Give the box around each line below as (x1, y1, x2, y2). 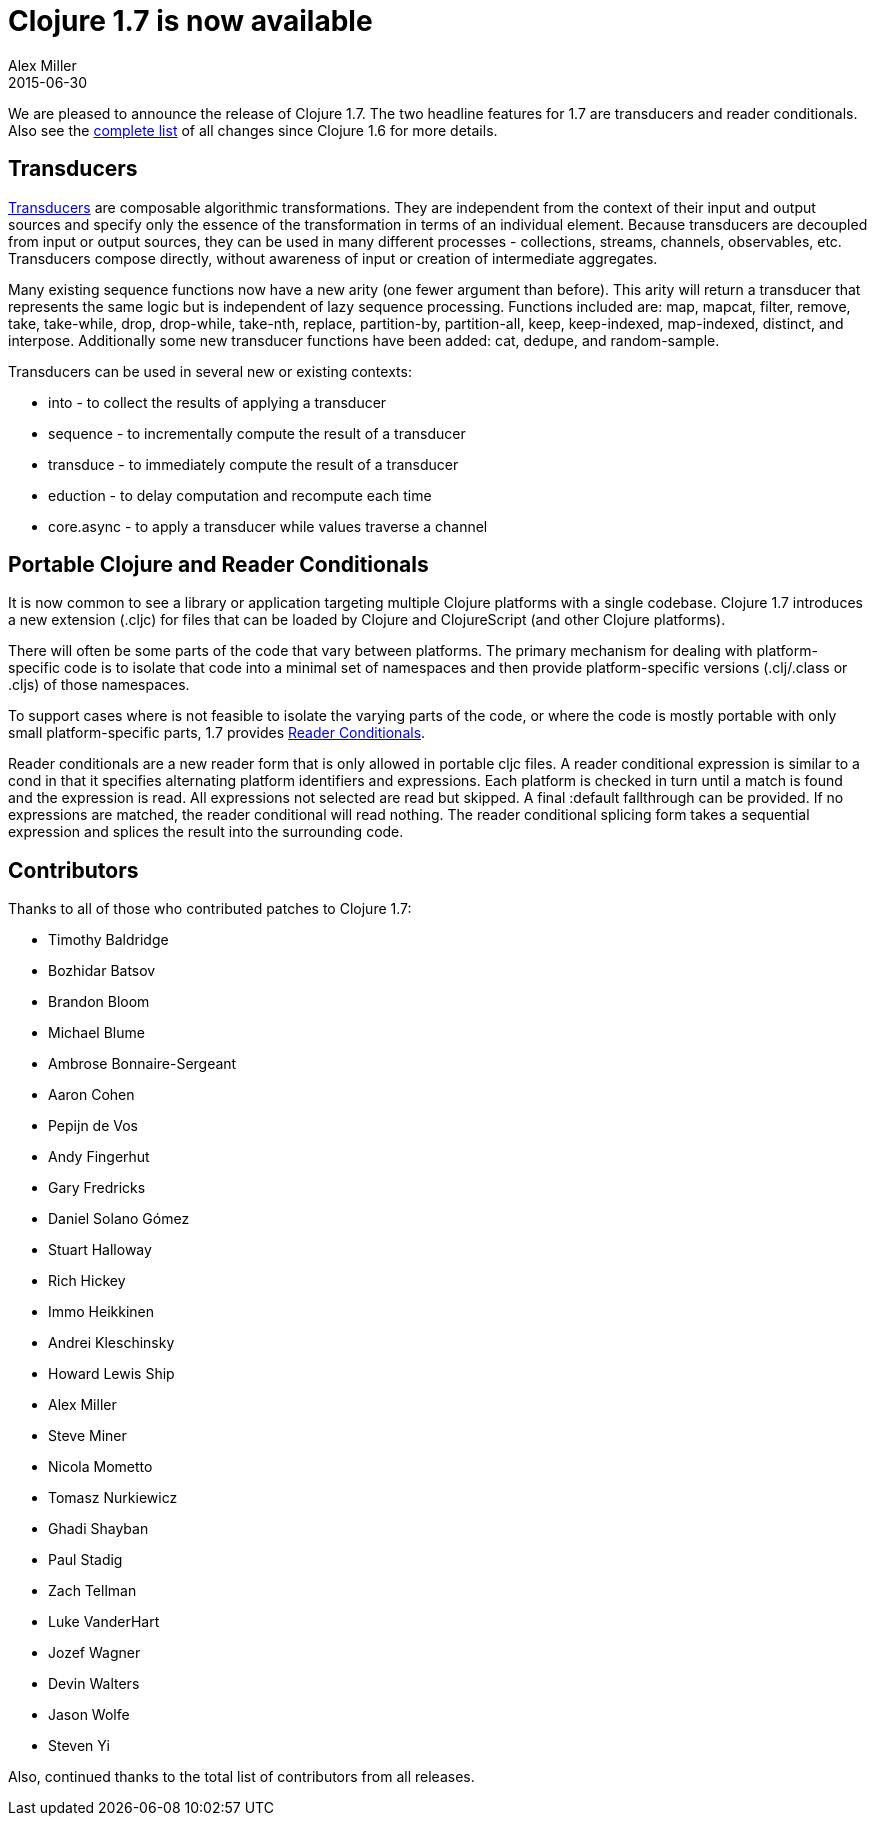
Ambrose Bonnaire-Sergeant (48, 1055, 237, 1073)
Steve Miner (48, 1427, 127, 1445)
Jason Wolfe (48, 1706, 130, 1724)
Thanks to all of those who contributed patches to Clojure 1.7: (8, 900, 412, 918)
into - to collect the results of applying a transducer (48, 393, 387, 411)
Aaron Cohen (48, 1086, 135, 1104)
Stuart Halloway (48, 1241, 152, 1259)
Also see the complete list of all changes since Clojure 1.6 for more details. (8, 121, 498, 139)
